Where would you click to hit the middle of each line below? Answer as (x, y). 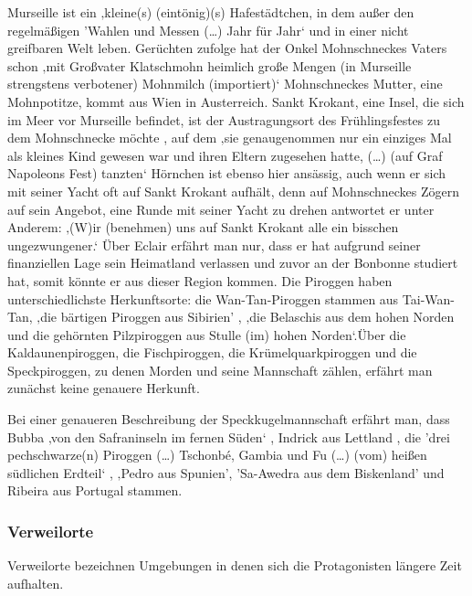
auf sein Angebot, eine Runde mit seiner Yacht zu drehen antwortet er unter (221, 209)
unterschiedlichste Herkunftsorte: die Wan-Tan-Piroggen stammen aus (203, 298)
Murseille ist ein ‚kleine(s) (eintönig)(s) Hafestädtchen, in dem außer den (211, 12)
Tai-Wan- (428, 298)
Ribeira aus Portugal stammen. (95, 490)
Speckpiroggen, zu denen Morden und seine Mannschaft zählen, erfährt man (220, 370)
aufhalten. (36, 583)
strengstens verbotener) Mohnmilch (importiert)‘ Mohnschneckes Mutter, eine (225, 84)
